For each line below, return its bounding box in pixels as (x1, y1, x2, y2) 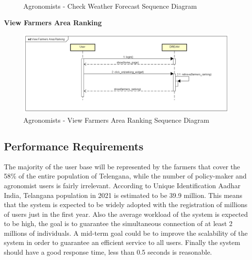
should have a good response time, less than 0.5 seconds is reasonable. (4, 247, 212, 257)
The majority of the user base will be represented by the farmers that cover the (4, 161, 240, 171)
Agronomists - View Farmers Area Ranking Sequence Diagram (23, 114, 209, 125)
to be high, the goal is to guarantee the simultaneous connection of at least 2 (4, 218, 233, 228)
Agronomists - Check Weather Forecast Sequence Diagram (23, 1, 197, 11)
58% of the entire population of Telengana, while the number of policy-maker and (4, 171, 247, 181)
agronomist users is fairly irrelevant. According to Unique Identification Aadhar (4, 180, 241, 190)
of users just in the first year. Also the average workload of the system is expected (4, 209, 248, 219)
